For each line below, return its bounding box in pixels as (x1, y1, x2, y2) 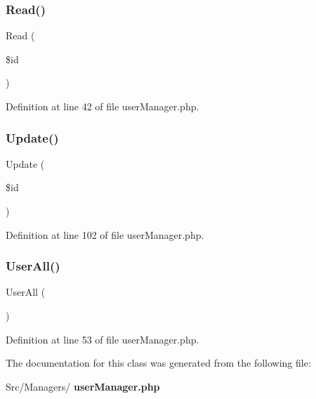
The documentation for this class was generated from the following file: (6, 355, 311, 370)
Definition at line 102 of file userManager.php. (6, 227, 204, 242)
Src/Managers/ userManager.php (6, 379, 160, 393)
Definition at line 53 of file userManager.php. (6, 332, 199, 346)
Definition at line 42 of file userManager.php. (6, 99, 199, 113)
